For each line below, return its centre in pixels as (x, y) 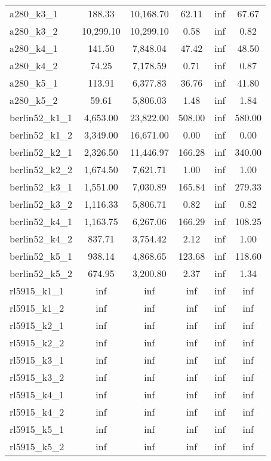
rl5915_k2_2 (37, 342)
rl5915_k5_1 (37, 429)
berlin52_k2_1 (41, 152)
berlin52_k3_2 (41, 204)
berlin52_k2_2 (41, 169)
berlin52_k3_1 (41, 187)
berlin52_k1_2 (41, 135)
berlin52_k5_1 (41, 256)
